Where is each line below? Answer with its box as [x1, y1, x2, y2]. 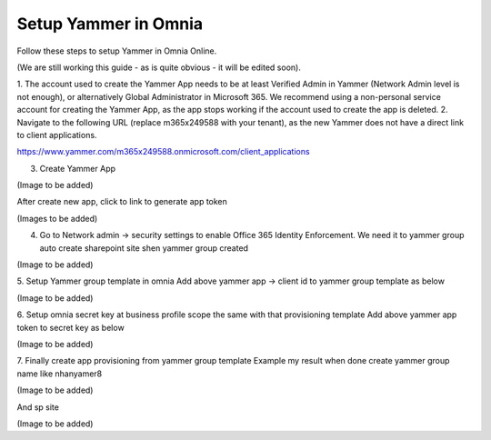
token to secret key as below [16, 322, 125, 333]
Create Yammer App [39, 163, 116, 174]
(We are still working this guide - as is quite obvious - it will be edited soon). [16, 62, 302, 73]
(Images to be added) [16, 213, 98, 224]
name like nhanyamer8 [16, 368, 103, 379]
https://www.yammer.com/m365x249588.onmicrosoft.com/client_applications [16, 146, 310, 157]
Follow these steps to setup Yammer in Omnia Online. [16, 45, 217, 56]
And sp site [16, 401, 59, 413]
